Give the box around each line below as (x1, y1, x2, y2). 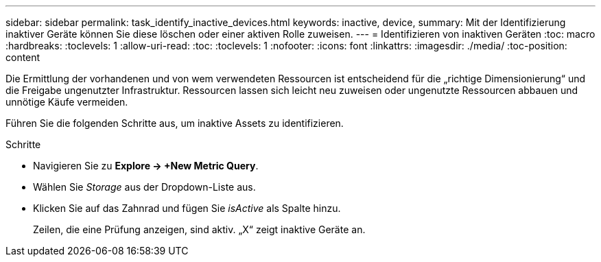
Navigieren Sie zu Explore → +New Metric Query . (33, 160, 259, 171)
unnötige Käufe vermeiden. (5, 96, 128, 108)
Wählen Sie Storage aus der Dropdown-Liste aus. (33, 181, 256, 193)
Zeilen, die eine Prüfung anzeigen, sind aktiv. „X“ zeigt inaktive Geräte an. (33, 224, 366, 235)
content (5, 51, 40, 63)
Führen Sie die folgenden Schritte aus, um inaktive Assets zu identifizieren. (5, 117, 344, 129)
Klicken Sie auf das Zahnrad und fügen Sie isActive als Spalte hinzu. (33, 202, 341, 214)
